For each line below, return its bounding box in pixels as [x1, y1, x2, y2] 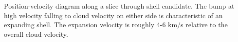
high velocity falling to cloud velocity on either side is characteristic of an [4, 10, 223, 20]
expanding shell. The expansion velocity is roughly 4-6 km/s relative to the [4, 20, 228, 30]
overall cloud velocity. [4, 29, 68, 39]
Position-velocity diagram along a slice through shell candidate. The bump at [4, 1, 235, 10]
